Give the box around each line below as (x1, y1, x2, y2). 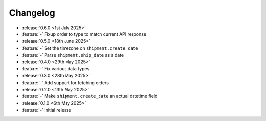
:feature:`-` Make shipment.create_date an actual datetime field (21, 93, 158, 99)
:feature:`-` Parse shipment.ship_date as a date (21, 52, 124, 58)
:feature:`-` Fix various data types (21, 65, 90, 71)
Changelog (9, 7, 55, 18)
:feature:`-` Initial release (21, 107, 71, 113)
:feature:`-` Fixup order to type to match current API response (21, 31, 147, 37)
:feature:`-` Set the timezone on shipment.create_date (21, 45, 138, 51)
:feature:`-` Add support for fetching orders (21, 79, 109, 86)
